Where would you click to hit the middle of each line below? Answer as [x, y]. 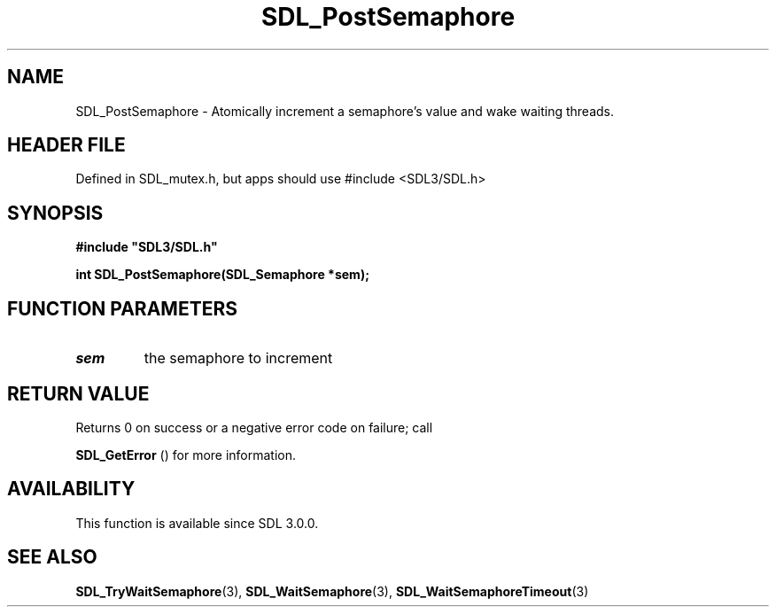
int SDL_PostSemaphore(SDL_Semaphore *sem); [222, 275]
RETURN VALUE [78, 393]
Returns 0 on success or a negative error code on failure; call [254, 427]
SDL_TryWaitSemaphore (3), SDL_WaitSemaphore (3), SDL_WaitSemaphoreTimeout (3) [332, 591]
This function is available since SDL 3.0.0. [197, 523]
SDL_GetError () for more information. [186, 455]
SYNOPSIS [55, 213]
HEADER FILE [66, 145]
